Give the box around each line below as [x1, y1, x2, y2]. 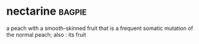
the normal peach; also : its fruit [6, 31, 87, 38]
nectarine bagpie [6, 4, 87, 18]
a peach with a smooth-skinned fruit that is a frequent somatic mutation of [6, 24, 194, 32]
